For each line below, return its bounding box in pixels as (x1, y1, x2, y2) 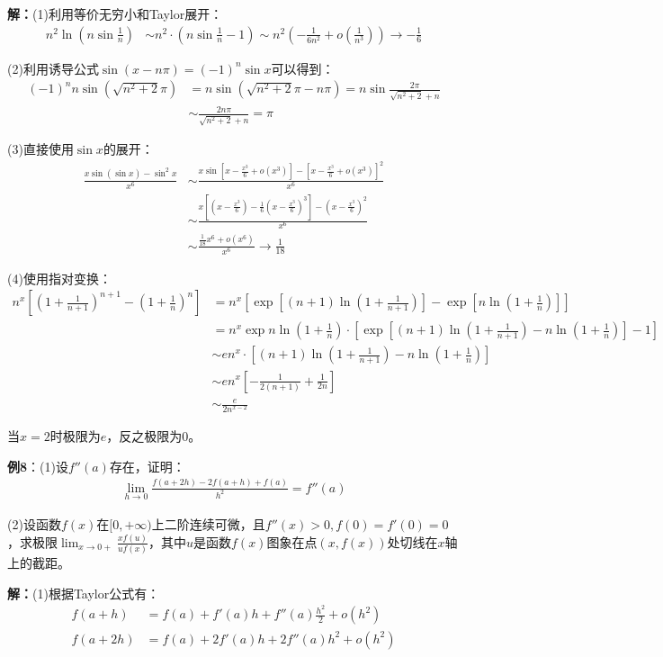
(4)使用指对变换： (7, 268, 112, 287)
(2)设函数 (7, 514, 61, 533)
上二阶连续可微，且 (151, 514, 265, 533)
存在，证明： (109, 456, 185, 475)
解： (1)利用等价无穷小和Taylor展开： (7, 4, 223, 22)
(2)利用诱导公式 (7, 58, 99, 77)
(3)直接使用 (7, 139, 74, 158)
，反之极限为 (106, 427, 183, 445)
